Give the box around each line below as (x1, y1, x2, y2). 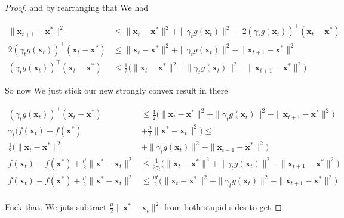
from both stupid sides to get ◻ (164, 201, 282, 213)
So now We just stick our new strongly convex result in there (5, 84, 228, 96)
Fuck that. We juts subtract (5, 201, 107, 213)
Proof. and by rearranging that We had (5, 1, 149, 13)
